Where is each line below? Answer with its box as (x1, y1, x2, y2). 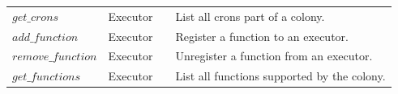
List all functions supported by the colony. (175, 67, 386, 84)
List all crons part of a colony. (175, 7, 325, 24)
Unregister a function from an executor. (175, 47, 373, 64)
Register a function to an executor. (175, 27, 349, 44)
